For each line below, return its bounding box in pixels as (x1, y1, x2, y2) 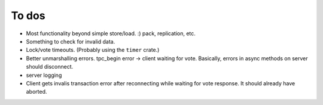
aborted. (26, 88, 47, 95)
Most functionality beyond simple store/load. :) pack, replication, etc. (26, 30, 196, 37)
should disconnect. (26, 63, 74, 70)
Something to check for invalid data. (26, 38, 115, 45)
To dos (11, 9, 45, 22)
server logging (26, 72, 62, 79)
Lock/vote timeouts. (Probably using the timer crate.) (26, 47, 160, 54)
